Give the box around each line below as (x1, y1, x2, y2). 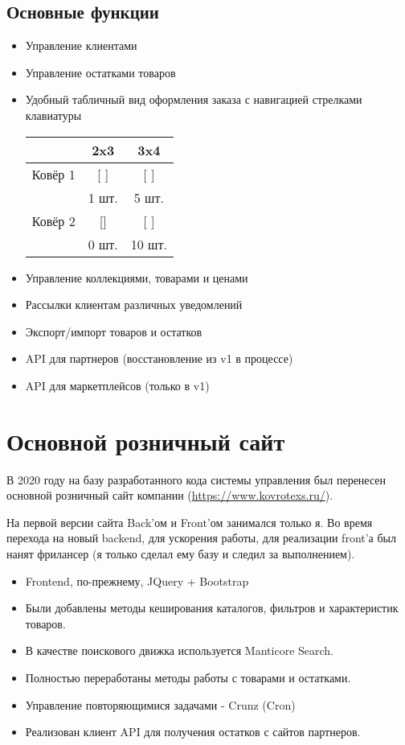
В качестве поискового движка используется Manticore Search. (25, 642, 333, 659)
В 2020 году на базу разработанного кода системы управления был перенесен (6, 471, 387, 488)
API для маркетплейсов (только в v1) (25, 377, 210, 393)
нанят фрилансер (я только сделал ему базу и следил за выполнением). (6, 545, 355, 562)
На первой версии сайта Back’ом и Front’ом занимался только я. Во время (6, 513, 373, 530)
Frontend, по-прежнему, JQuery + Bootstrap (25, 572, 249, 589)
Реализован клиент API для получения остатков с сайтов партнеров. (25, 723, 361, 740)
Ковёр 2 (31, 211, 76, 230)
